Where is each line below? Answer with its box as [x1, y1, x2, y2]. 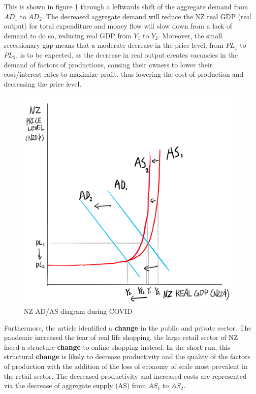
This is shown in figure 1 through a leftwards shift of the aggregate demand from [4, 1, 248, 11]
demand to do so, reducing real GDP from [4, 30, 131, 40]
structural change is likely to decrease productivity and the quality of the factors [4, 351, 251, 362]
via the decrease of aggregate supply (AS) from [4, 380, 146, 391]
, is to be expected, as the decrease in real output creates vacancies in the [16, 49, 238, 60]
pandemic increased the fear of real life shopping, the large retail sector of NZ [4, 332, 238, 342]
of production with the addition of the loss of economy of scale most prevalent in [4, 361, 248, 371]
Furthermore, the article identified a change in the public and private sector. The [4, 322, 252, 333]
